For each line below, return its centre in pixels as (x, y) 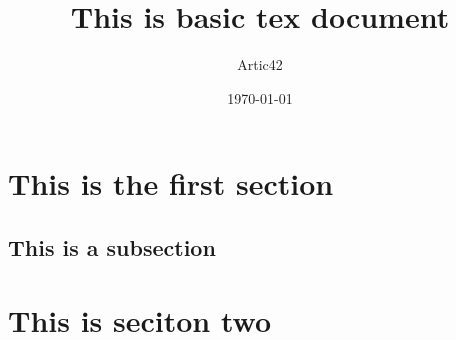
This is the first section (171, 183)
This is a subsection (112, 246)
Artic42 (260, 64)
